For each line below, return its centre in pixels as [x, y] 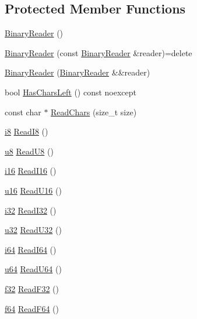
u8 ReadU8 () [29, 151]
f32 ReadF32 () [32, 288]
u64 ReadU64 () [33, 269]
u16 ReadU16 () [33, 190]
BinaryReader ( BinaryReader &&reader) [78, 72]
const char [23, 112]
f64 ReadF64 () [32, 308]
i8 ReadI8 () [27, 131]
